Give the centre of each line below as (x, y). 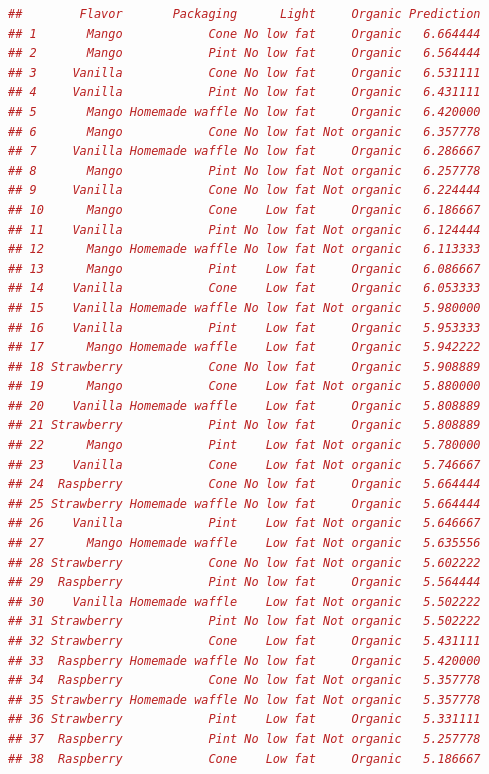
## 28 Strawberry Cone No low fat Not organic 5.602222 (244, 562)
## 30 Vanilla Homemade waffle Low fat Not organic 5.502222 (244, 601)
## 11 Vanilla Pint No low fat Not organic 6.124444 (244, 229)
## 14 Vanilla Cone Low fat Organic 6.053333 (244, 288)
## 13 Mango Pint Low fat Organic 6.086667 (244, 268)
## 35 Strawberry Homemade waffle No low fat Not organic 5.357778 (244, 699)
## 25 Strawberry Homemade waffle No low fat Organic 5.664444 (244, 503)
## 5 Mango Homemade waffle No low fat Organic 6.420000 (244, 111)
